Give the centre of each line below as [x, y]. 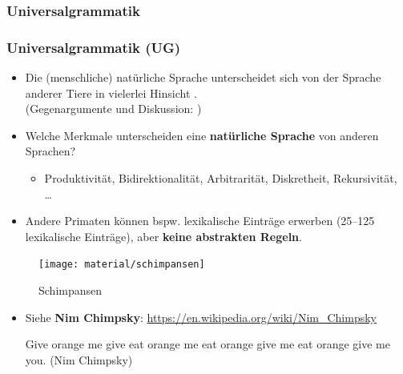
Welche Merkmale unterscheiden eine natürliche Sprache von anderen [202, 135]
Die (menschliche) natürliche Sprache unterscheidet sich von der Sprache [203, 77]
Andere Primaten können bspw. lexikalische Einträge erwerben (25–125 [200, 221]
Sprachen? [50, 151]
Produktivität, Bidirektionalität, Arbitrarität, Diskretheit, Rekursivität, [221, 178]
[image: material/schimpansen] [122, 265]
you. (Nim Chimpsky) [79, 359]
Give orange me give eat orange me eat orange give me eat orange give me [208, 344]
